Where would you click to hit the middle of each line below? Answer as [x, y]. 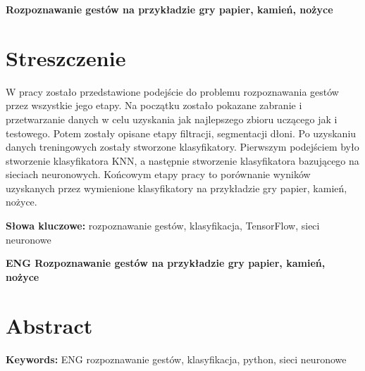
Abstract [49, 325]
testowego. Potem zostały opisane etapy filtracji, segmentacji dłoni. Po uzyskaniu [181, 133]
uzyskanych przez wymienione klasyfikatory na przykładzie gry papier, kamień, [177, 188]
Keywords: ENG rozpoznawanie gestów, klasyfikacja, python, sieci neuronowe [176, 359]
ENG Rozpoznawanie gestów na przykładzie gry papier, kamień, [166, 263]
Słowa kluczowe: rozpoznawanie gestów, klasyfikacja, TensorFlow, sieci [163, 226]
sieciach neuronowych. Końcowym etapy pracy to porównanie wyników [158, 174]
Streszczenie [66, 57]
